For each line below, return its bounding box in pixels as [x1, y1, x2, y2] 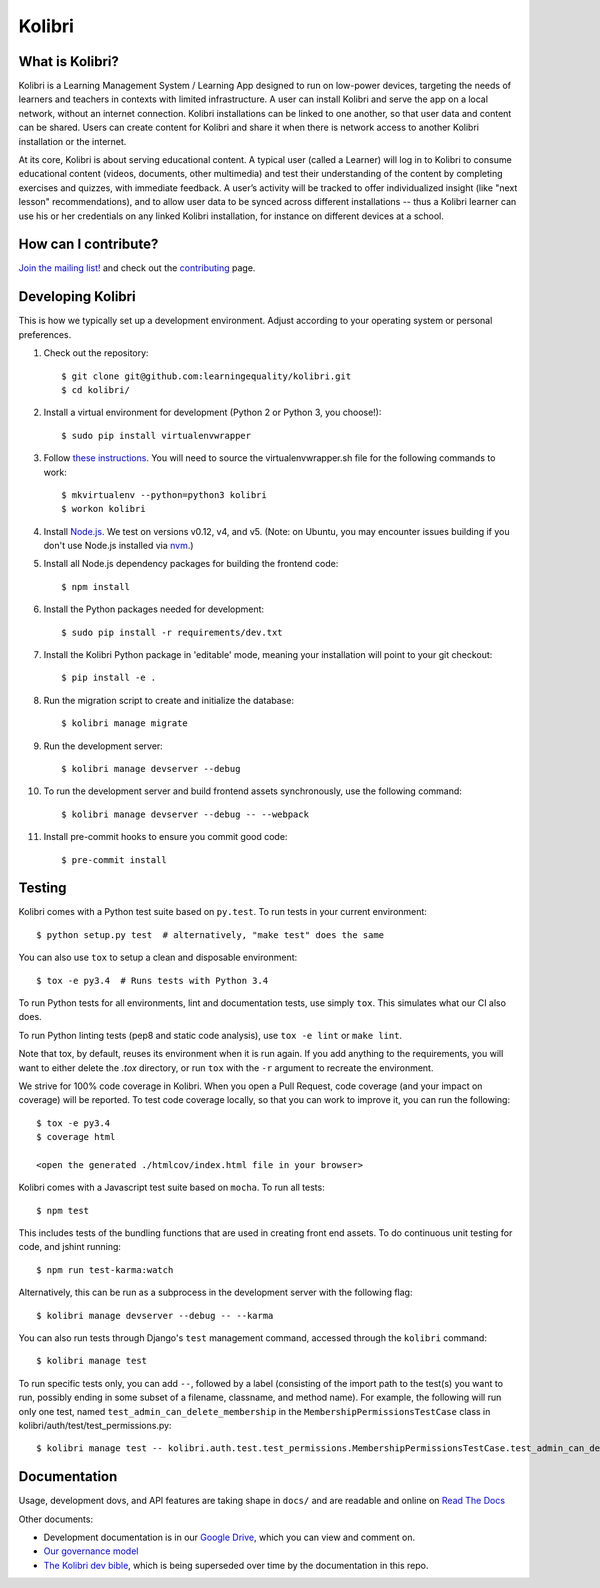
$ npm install [61, 581, 130, 592]
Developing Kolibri [18, 288, 136, 305]
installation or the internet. [18, 135, 127, 147]
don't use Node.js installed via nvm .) [43, 540, 194, 552]
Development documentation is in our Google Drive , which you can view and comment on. [43, 1531, 416, 1544]
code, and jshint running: [18, 1241, 122, 1253]
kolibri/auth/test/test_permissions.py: [18, 1420, 172, 1431]
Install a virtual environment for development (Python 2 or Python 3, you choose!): [43, 406, 382, 419]
